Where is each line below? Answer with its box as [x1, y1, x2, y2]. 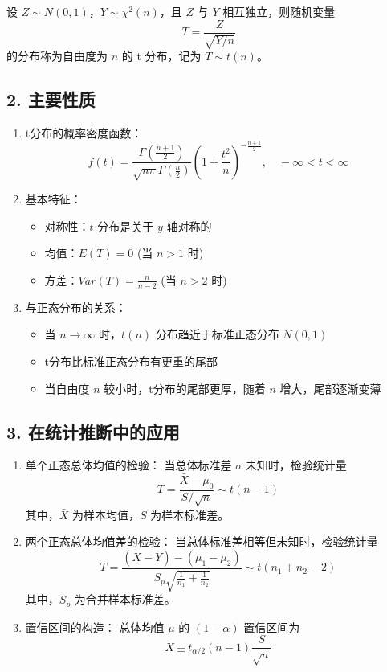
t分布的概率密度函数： [25, 124, 143, 141]
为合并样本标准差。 [74, 591, 176, 608]
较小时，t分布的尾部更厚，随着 [104, 379, 266, 396]
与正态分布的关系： [25, 298, 127, 315]
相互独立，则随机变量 [222, 3, 336, 19]
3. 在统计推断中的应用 [6, 419, 180, 444]
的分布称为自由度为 [6, 47, 108, 64]
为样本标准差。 [150, 506, 230, 522]
